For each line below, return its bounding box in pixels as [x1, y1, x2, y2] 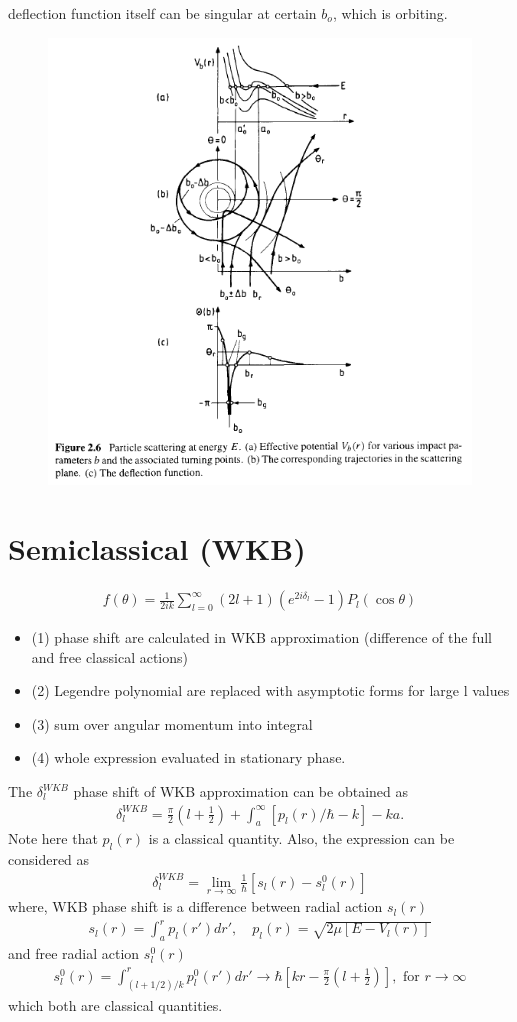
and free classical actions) [31, 646, 188, 667]
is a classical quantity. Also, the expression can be [148, 828, 455, 849]
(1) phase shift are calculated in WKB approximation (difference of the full [31, 627, 492, 648]
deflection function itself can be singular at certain [8, 3, 317, 23]
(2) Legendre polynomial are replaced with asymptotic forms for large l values [31, 680, 510, 701]
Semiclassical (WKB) [8, 528, 306, 569]
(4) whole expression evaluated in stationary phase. [31, 747, 346, 768]
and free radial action [8, 943, 140, 964]
